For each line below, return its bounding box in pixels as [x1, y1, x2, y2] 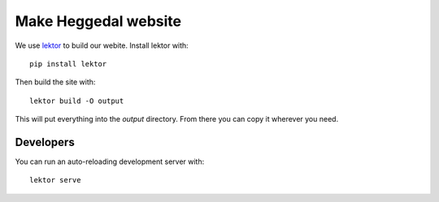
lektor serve [29, 175, 81, 185]
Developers [15, 135, 75, 149]
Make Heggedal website [15, 12, 182, 30]
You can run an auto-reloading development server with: [15, 157, 205, 166]
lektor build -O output [29, 96, 124, 105]
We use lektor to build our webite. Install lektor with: [15, 41, 189, 50]
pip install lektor [29, 59, 107, 68]
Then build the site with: [15, 77, 96, 87]
